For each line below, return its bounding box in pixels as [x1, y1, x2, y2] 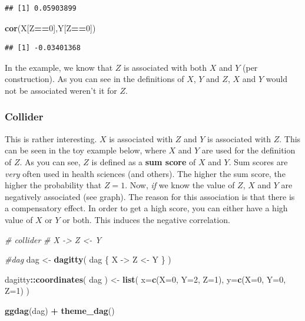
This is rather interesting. [5, 132, 97, 145]
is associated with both [124, 61, 207, 73]
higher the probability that [5, 179, 102, 191]
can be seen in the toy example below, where [5, 144, 166, 156]
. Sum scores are [228, 155, 288, 168]
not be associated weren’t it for [5, 84, 117, 96]
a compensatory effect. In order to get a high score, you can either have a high [5, 202, 288, 214]
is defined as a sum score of [91, 155, 196, 168]
